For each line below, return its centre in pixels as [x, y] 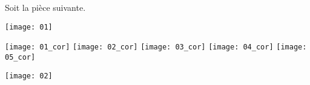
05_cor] [20, 57]
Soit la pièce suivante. [45, 7]
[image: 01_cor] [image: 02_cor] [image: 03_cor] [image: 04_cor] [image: [156, 47]
